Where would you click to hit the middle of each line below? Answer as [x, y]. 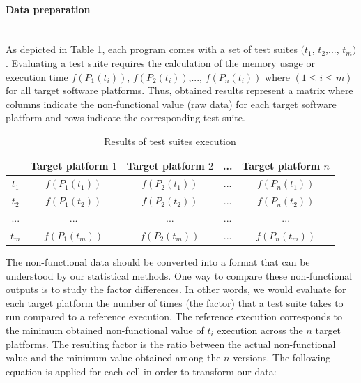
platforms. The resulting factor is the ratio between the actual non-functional [171, 344]
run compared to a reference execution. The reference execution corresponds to [174, 316]
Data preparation [48, 9]
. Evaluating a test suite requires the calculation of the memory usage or [160, 62]
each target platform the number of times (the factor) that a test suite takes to [175, 302]
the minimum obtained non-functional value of [105, 330]
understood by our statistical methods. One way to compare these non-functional [179, 275]
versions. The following [282, 358]
